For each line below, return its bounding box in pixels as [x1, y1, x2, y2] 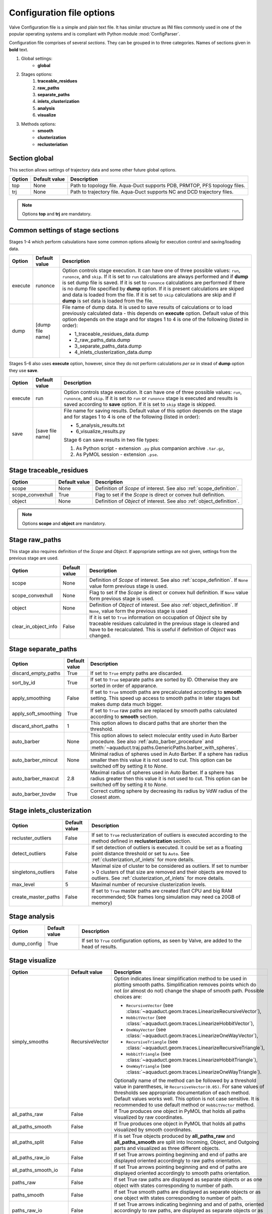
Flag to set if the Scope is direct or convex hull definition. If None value [89, 589, 248, 596]
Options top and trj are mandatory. [22, 211, 92, 217]
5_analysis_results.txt [76, 422, 125, 428]
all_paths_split [12, 1139, 44, 1146]
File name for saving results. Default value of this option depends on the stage [64, 407, 242, 414]
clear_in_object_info [12, 623, 58, 630]
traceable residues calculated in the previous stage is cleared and [89, 620, 240, 626]
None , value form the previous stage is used [89, 607, 188, 614]
